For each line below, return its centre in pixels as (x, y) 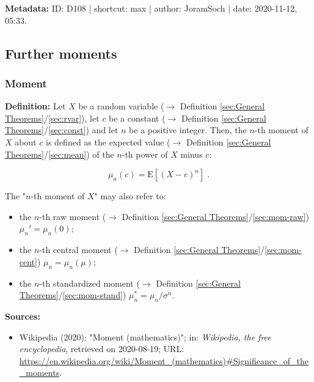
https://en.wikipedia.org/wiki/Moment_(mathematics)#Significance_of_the (164, 360)
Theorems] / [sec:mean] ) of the (60, 154)
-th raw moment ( (73, 216)
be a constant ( (137, 118)
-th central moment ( (78, 250)
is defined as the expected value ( (108, 141)
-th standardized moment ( (89, 283)
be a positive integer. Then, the (188, 130)
